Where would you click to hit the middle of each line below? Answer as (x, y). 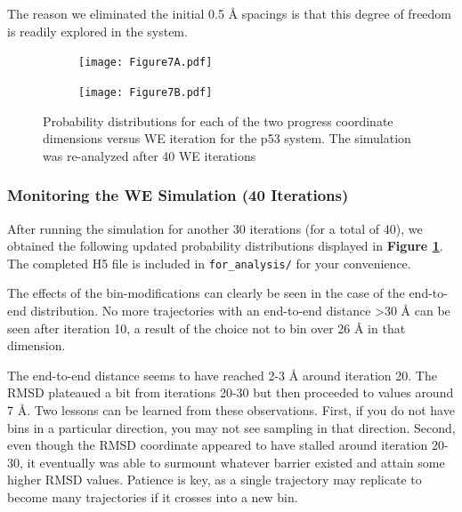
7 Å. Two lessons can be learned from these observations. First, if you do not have (231, 409)
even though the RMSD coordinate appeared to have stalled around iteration (218, 445)
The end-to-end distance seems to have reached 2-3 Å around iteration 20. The (222, 375)
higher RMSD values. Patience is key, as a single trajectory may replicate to (215, 480)
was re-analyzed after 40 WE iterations (150, 155)
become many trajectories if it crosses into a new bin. (153, 496)
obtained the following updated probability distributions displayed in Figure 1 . (225, 246)
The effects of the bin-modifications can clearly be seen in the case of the (206, 293)
